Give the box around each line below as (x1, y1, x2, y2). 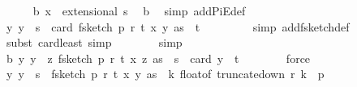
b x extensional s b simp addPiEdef (32, 2, 246, 19)
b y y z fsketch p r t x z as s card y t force (6, 49, 311, 66)
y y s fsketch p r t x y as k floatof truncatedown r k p (6, 65, 325, 82)
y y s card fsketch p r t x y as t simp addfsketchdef (6, 18, 350, 35)
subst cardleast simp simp (6, 34, 183, 51)
